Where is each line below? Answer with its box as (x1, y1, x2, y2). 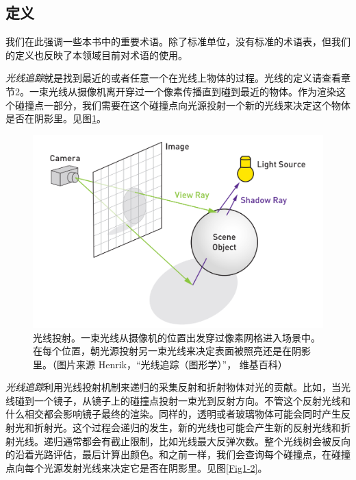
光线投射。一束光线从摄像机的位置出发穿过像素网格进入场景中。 (33, 330, 320, 344)
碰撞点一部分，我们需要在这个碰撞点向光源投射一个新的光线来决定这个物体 (14, 97, 351, 112)
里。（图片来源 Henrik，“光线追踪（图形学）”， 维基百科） (33, 357, 288, 371)
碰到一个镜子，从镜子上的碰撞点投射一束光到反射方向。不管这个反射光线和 (14, 393, 351, 407)
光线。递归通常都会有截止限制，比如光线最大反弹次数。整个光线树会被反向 (14, 433, 351, 448)
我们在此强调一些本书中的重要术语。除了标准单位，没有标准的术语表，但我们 (5, 34, 351, 49)
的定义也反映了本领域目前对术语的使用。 (5, 47, 188, 62)
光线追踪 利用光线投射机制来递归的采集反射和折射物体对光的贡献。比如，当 (5, 380, 341, 394)
